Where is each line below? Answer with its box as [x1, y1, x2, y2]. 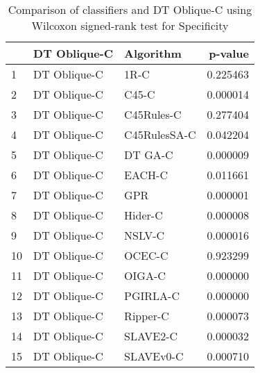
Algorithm [124, 45, 182, 61]
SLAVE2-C [124, 328, 178, 344]
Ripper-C [124, 308, 169, 324]
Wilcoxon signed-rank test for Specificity [31, 17, 229, 33]
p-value [209, 45, 249, 61]
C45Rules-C [124, 106, 182, 122]
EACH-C [124, 167, 168, 183]
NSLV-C [124, 227, 165, 243]
